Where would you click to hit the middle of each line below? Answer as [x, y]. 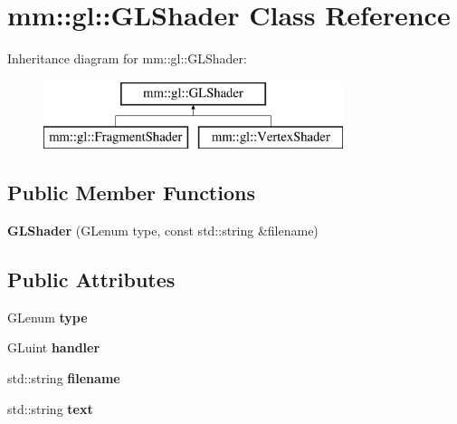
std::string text [50, 408]
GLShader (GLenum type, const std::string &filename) [163, 231]
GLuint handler [54, 347]
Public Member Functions [131, 193]
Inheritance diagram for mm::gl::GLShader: [127, 58]
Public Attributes [91, 279]
